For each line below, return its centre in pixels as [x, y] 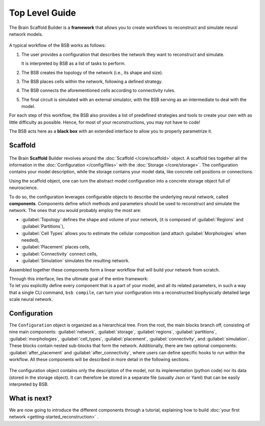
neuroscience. [24, 188]
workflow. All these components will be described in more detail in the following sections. [99, 359]
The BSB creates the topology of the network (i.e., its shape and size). [92, 72]
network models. [26, 34]
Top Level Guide [42, 13]
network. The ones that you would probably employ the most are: [75, 211]
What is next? [31, 398]
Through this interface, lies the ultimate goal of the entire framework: [79, 279]
